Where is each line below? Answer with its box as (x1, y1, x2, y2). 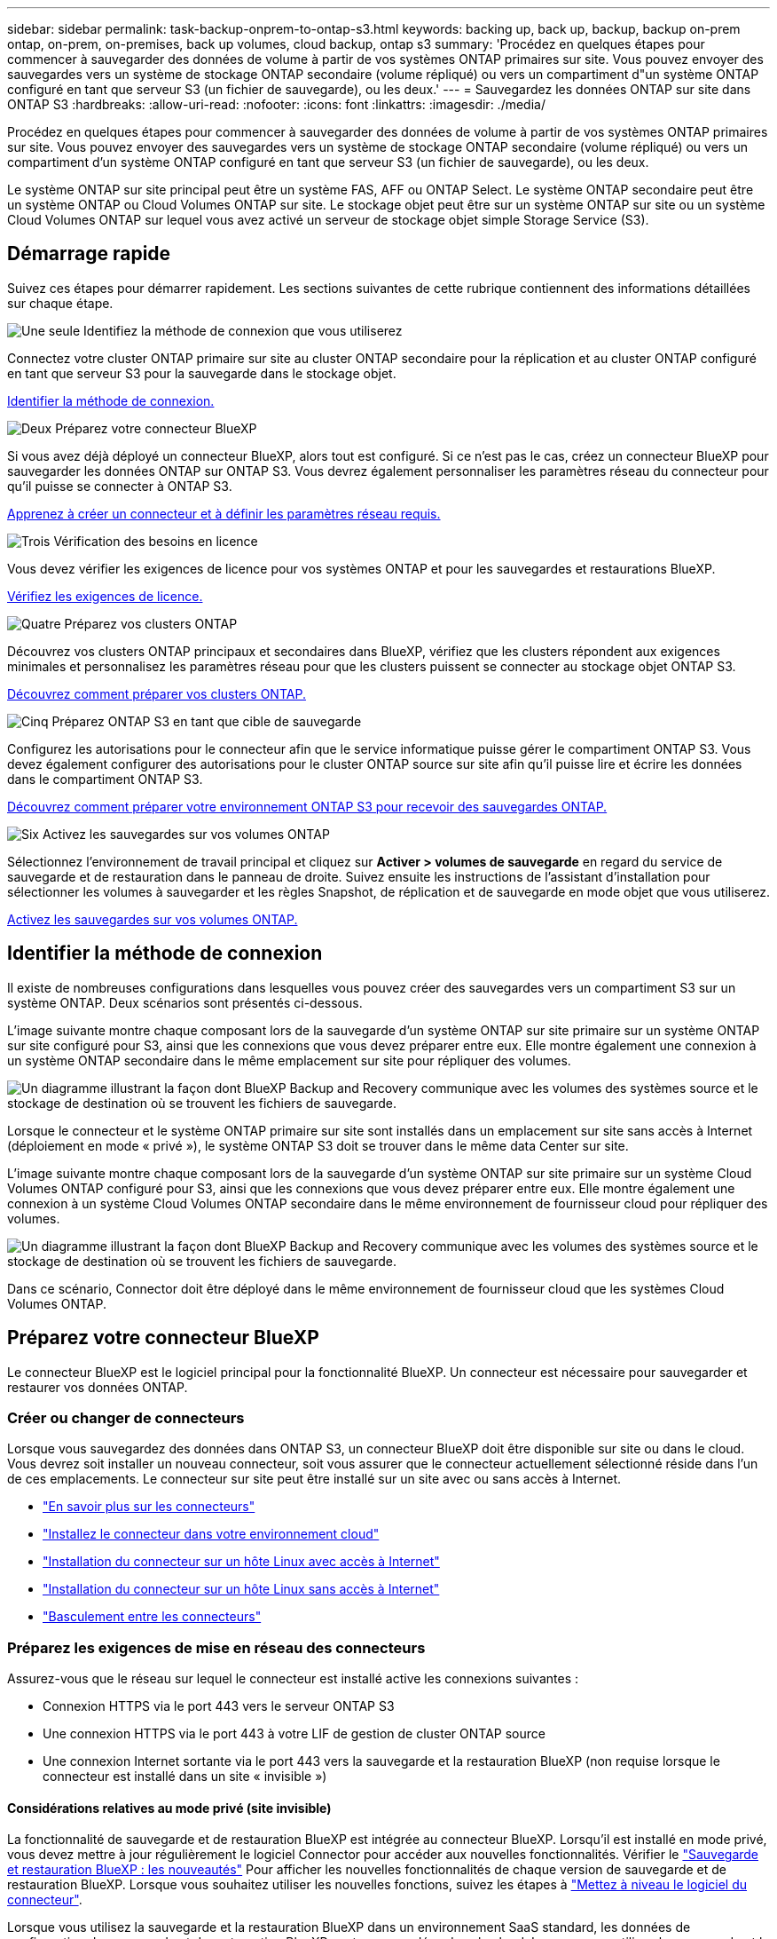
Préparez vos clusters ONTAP (64, 615, 238, 631)
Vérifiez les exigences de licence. (7, 588, 203, 604)
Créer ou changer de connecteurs (7, 1408, 245, 1427)
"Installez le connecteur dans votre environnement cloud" (43, 1526, 380, 1542)
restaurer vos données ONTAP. (7, 1379, 188, 1395)
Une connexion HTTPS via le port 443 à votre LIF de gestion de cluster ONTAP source (43, 1726, 545, 1742)
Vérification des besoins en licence (53, 533, 258, 549)
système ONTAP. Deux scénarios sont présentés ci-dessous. (7, 994, 363, 1010)
